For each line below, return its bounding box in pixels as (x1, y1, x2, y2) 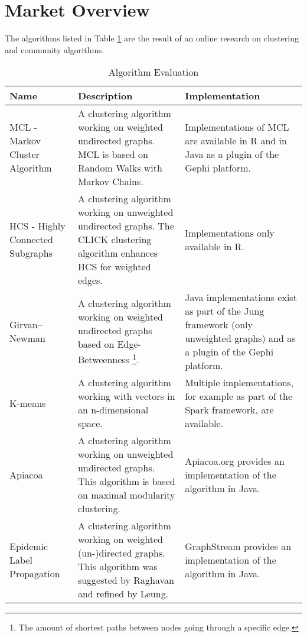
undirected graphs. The (77, 219, 174, 233)
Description (77, 89, 133, 103)
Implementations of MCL (185, 120, 289, 134)
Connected (9, 232, 53, 247)
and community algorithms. (5, 43, 104, 56)
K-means (9, 396, 46, 410)
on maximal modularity (77, 488, 175, 502)
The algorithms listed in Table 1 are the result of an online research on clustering (5, 32, 299, 44)
